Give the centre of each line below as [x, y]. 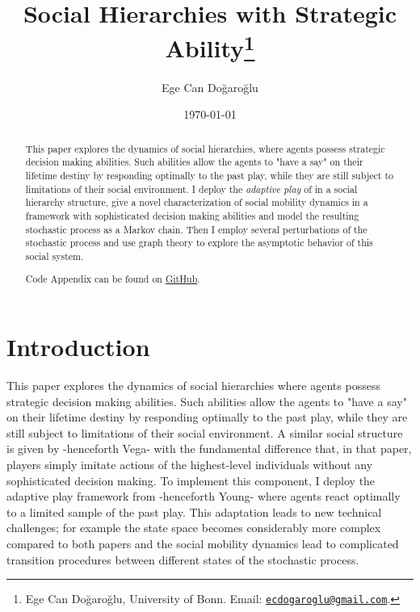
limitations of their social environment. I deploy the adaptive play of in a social [191, 189]
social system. [55, 256]
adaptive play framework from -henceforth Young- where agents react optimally [204, 496]
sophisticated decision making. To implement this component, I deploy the [191, 480]
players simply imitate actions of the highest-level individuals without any [190, 464]
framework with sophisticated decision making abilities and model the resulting [192, 215]
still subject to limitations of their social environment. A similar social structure [205, 432]
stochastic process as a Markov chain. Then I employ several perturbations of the [196, 229]
